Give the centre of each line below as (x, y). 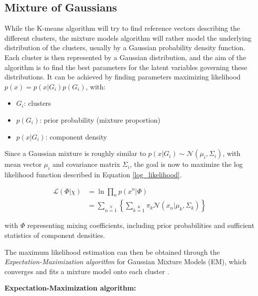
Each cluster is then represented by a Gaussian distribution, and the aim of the (125, 57)
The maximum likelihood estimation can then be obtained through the (112, 252)
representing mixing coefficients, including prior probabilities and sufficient (141, 225)
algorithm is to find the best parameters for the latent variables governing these (126, 67)
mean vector (23, 164)
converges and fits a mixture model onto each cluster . (87, 271)
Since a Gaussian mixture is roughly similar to (75, 153)
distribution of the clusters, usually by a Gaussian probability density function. (125, 47)
